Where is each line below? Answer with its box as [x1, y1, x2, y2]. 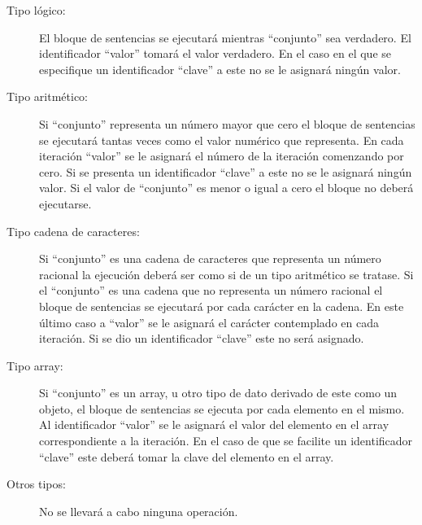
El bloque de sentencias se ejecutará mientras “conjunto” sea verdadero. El [39, 28, 411, 46]
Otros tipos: [7, 475, 66, 492]
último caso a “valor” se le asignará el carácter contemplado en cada [39, 313, 379, 330]
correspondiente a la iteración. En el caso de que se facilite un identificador [39, 432, 413, 449]
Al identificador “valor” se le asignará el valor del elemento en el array [39, 416, 389, 433]
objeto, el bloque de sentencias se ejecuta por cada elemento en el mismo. [39, 400, 405, 417]
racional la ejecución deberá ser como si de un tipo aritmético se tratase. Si [39, 265, 414, 282]
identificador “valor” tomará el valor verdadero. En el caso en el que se [39, 45, 391, 62]
